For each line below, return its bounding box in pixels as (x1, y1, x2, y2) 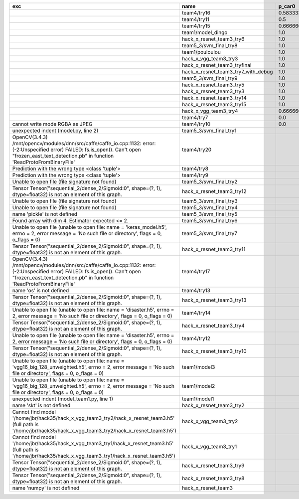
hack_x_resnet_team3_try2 (182, 402, 245, 409)
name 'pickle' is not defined (12, 211, 77, 217)
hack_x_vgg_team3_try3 (182, 55, 238, 62)
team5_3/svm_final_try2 (182, 178, 238, 185)
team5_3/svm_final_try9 (182, 75, 238, 82)
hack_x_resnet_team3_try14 (182, 95, 247, 101)
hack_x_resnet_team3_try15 (182, 101, 247, 108)
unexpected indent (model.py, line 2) (12, 127, 99, 134)
